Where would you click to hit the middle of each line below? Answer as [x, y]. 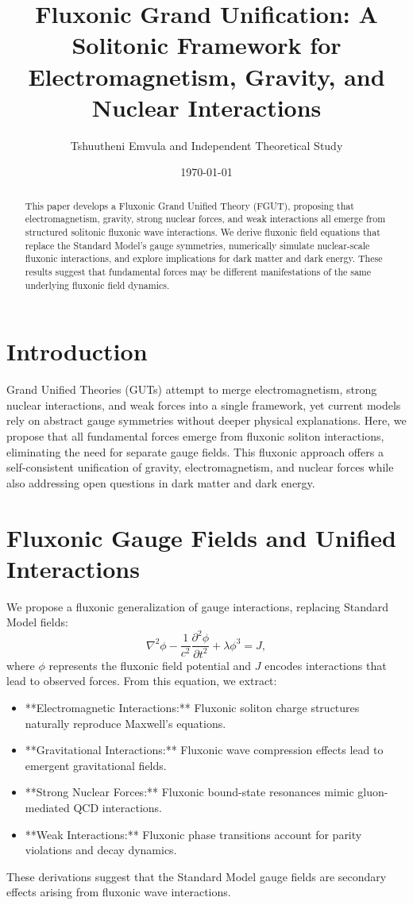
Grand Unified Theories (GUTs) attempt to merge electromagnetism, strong [192, 389]
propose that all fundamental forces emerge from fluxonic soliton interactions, [195, 435]
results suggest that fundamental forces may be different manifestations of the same [198, 271]
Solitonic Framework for [206, 45]
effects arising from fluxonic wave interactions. [119, 892]
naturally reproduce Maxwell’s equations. [125, 723]
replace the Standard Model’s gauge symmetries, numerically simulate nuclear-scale [197, 245]
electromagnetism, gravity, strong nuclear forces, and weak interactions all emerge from [205, 219]
